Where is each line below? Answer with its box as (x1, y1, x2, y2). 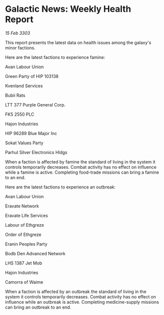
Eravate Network (5, 203, 39, 209)
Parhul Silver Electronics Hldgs (5, 149, 68, 155)
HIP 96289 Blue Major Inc (5, 130, 57, 136)
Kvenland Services (5, 82, 43, 89)
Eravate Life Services (5, 212, 48, 218)
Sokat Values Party (5, 140, 44, 146)
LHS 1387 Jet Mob (5, 260, 43, 266)
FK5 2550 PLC (5, 111, 34, 117)
